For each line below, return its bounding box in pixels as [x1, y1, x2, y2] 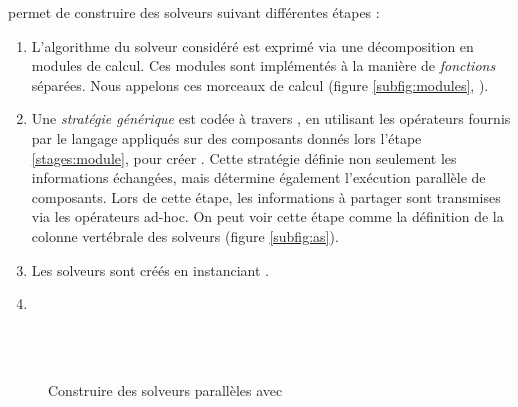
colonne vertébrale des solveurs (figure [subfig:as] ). [31, 225, 339, 246]
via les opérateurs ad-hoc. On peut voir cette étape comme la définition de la [31, 206, 504, 227]
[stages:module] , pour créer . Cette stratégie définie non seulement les [31, 147, 457, 168]
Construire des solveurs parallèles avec [48, 379, 283, 400]
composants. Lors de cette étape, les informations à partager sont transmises [31, 186, 501, 207]
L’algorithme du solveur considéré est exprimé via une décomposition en [31, 35, 474, 56]
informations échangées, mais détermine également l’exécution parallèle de [31, 167, 486, 188]
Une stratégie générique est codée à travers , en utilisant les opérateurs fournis [31, 108, 511, 129]
